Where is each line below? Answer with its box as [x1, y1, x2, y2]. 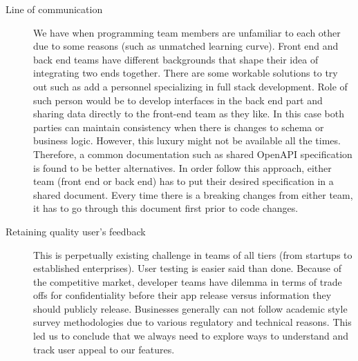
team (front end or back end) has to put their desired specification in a [33, 174, 334, 188]
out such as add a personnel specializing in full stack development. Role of [33, 79, 348, 93]
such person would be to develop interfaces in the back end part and [33, 92, 323, 107]
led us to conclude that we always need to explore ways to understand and [33, 329, 349, 343]
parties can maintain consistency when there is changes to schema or [33, 119, 324, 134]
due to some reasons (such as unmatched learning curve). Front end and [33, 39, 339, 53]
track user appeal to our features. [33, 342, 175, 356]
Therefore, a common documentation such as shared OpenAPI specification [33, 146, 352, 161]
